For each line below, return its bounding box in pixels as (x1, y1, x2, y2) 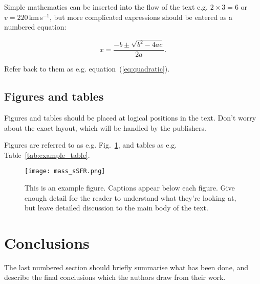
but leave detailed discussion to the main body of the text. (25, 202, 208, 213)
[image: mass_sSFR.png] (25, 168, 105, 175)
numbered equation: (4, 21, 67, 32)
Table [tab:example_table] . (4, 149, 90, 160)
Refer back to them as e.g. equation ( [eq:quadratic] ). (4, 63, 170, 74)
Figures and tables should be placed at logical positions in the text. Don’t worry (4, 112, 256, 123)
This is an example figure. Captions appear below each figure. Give (25, 182, 235, 193)
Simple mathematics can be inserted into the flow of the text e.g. (4, 2, 208, 12)
